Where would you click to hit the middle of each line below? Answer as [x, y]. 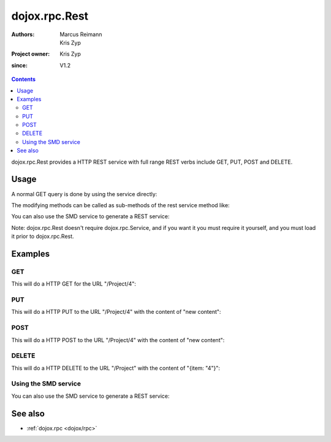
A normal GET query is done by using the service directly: [84, 194]
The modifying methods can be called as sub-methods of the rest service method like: [120, 205]
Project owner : [31, 54]
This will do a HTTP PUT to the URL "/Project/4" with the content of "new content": [116, 312]
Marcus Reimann [81, 34]
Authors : [23, 34]
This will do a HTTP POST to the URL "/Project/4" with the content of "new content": [118, 340]
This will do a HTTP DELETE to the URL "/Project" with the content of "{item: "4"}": [116, 368]
